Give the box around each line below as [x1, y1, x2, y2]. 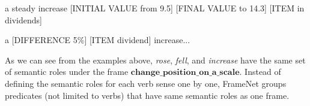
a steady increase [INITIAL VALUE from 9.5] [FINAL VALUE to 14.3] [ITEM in [5, 2, 305, 14]
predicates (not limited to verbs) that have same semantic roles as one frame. [5, 89, 290, 101]
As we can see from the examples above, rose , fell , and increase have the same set [5, 53, 306, 66]
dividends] [5, 13, 42, 26]
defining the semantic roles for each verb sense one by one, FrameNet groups [5, 77, 287, 89]
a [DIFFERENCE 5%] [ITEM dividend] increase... [5, 34, 190, 46]
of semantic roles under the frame [5, 65, 129, 78]
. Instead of [239, 65, 281, 78]
